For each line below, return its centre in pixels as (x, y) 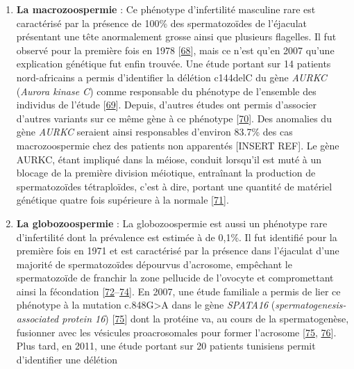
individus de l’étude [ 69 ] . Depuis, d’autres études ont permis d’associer (166, 105)
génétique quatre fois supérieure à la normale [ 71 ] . (123, 200)
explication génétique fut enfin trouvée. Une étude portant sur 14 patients (174, 64)
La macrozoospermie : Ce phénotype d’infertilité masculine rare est (166, 9)
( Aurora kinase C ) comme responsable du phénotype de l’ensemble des (166, 91)
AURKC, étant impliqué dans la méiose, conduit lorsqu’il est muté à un (169, 159)
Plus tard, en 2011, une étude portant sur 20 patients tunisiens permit (166, 346)
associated (37, 319)
